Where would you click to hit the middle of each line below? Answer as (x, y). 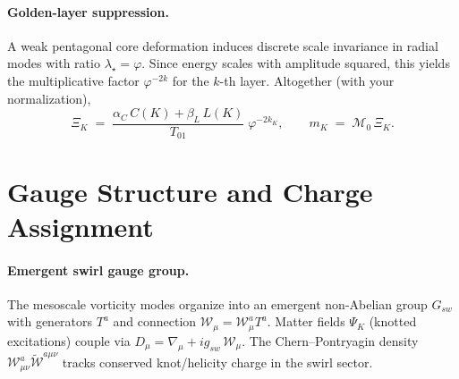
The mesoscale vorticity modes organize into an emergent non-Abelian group (217, 303)
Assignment (81, 226)
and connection (155, 321)
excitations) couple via (69, 340)
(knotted (393, 321)
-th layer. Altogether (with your (307, 80)
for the (191, 80)
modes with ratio (54, 63)
